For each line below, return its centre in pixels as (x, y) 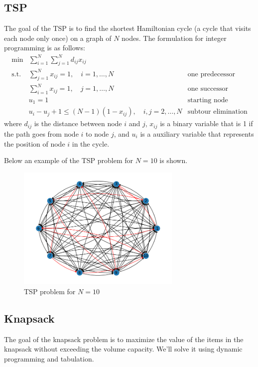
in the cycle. (91, 143)
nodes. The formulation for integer (174, 38)
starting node (208, 100)
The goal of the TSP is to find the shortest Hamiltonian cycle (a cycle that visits (128, 28)
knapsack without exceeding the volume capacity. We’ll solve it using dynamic (123, 349)
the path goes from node (41, 133)
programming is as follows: (45, 48)
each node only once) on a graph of (58, 38)
